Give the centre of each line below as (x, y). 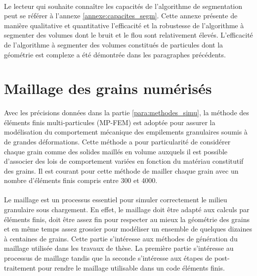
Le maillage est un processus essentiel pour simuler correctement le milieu (116, 200)
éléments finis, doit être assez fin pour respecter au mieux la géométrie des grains (127, 219)
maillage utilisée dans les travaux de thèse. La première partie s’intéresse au (119, 248)
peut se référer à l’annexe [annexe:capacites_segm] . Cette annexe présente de (121, 16)
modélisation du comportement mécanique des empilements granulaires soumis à (126, 132)
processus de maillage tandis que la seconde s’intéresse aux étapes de (108, 258)
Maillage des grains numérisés (108, 88)
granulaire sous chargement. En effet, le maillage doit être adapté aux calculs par (127, 209)
